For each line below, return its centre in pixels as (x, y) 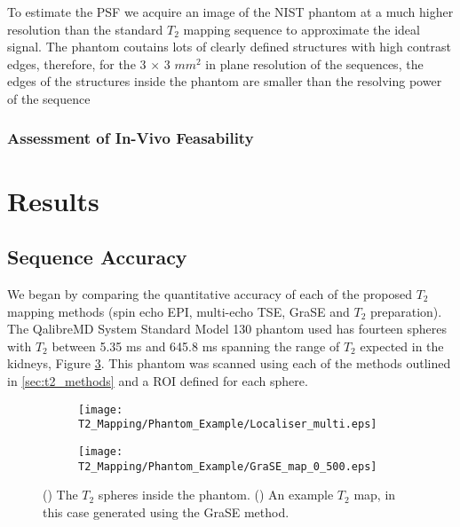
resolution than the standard (85, 29)
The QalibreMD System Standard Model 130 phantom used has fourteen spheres (227, 329)
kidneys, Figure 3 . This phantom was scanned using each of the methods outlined (229, 363)
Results (53, 200)
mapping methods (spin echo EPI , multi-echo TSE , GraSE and (178, 311)
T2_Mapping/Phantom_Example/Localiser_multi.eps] (228, 425)
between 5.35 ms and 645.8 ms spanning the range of (196, 346)
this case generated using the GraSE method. (166, 511)
